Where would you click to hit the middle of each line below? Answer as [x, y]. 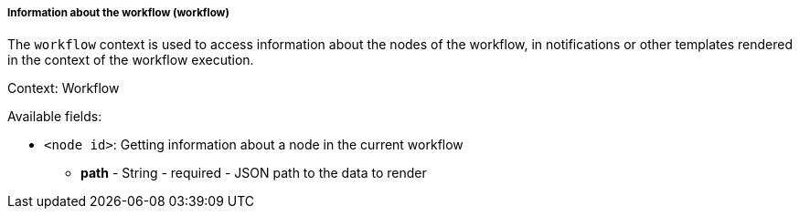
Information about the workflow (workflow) [118, 13]
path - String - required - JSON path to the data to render [254, 173]
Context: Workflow [64, 88]
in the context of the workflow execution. [131, 60]
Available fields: [55, 117]
